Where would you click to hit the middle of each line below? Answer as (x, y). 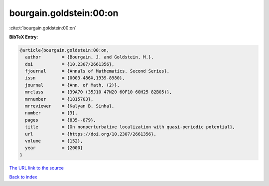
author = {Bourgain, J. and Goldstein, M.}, (89, 57)
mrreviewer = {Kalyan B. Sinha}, (70, 106)
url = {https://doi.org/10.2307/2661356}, (91, 134)
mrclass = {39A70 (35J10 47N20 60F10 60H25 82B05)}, (99, 92)
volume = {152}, (54, 141)
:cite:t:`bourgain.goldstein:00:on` (43, 28)
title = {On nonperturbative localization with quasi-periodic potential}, (130, 127)
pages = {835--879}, (61, 120)
